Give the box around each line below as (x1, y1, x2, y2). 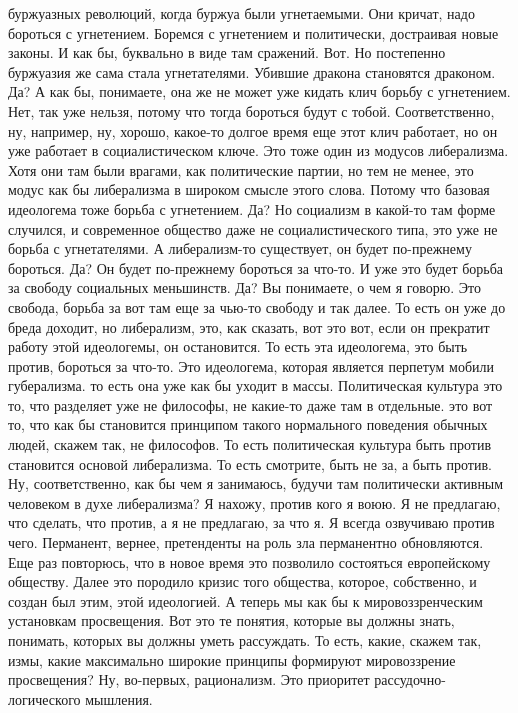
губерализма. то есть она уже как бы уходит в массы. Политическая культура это (8, 375, 503, 396)
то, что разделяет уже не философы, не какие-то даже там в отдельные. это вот (8, 394, 493, 415)
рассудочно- (374, 669, 446, 690)
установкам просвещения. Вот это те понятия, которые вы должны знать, (8, 610, 455, 631)
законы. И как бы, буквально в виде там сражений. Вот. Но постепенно (8, 42, 446, 63)
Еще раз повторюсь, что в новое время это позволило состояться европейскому (8, 551, 491, 572)
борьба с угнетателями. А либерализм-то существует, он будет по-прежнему (8, 238, 472, 259)
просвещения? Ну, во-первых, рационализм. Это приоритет (8, 669, 370, 690)
